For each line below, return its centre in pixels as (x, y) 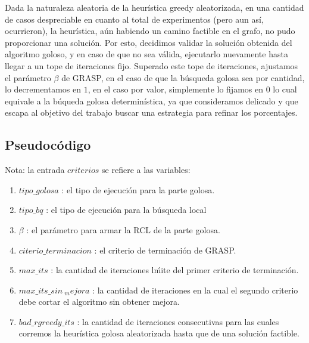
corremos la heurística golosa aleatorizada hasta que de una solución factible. (159, 333)
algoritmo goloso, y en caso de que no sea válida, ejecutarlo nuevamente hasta (146, 54)
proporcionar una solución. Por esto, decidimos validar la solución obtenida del (149, 42)
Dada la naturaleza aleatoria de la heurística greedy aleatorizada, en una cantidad (154, 7)
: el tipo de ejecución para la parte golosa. (138, 189)
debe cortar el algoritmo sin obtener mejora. (99, 302)
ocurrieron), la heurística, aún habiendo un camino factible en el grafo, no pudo (150, 31)
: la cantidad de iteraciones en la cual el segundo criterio (195, 290)
